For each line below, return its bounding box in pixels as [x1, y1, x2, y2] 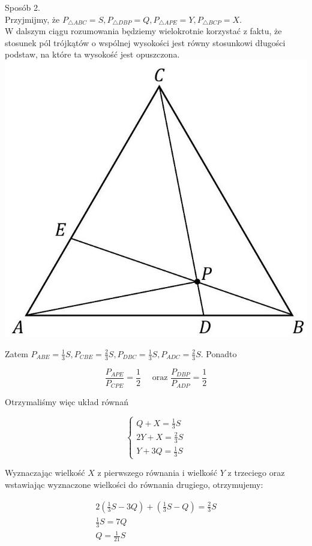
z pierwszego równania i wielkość [97, 466, 218, 479]
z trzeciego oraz [227, 466, 285, 479]
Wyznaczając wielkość [5, 466, 85, 479]
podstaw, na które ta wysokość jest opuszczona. [5, 48, 180, 61]
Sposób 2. [5, 1, 40, 13]
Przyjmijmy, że [5, 13, 60, 25]
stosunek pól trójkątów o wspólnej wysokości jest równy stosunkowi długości [5, 36, 286, 49]
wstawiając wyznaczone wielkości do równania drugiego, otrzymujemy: [5, 478, 263, 490]
